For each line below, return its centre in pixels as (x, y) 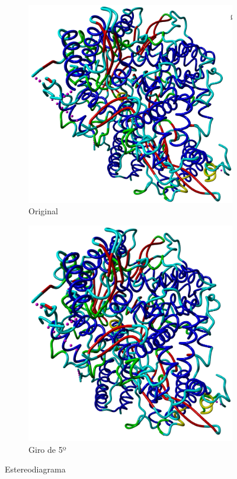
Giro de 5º (47, 449)
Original (43, 211)
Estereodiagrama (35, 469)
